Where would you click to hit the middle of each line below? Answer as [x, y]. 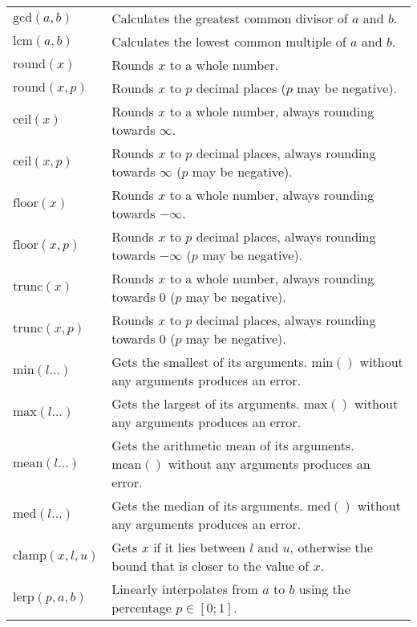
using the [324, 589]
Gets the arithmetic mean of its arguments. [233, 445]
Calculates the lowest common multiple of [229, 41]
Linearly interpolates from [185, 589]
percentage [142, 607]
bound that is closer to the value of [211, 566]
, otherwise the [331, 547]
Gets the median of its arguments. [207, 505]
